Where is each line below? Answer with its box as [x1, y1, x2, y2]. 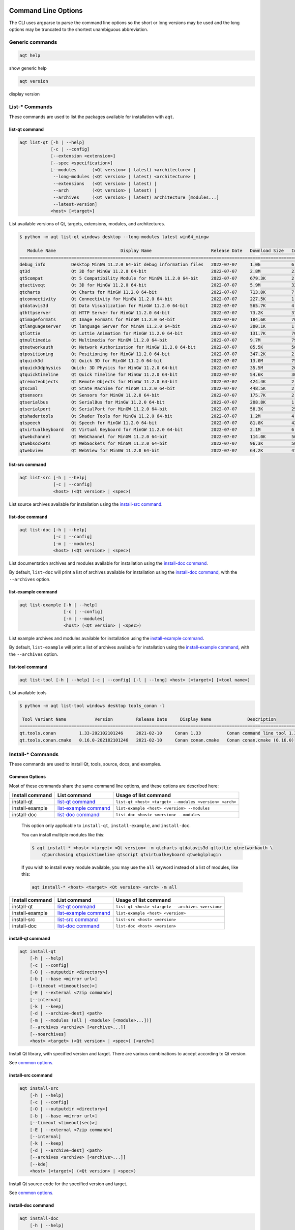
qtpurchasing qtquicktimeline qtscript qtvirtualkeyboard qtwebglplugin [42, 852, 221, 857]
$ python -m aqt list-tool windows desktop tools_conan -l [19, 703, 165, 708]
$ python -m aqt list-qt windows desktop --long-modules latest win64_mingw [19, 234, 209, 240]
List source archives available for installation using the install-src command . [9, 501, 163, 507]
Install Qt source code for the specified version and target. [9, 1181, 128, 1187]
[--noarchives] [29, 1031, 66, 1037]
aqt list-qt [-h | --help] [19, 139, 85, 145]
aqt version [19, 79, 49, 84]
